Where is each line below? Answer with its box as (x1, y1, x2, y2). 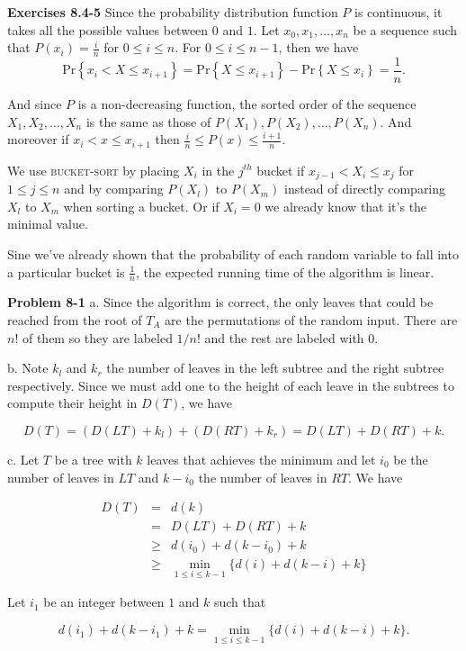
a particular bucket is (7, 262, 125, 281)
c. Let (7, 449, 40, 468)
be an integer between (43, 592, 165, 611)
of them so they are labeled (22, 328, 173, 347)
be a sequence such (353, 20, 458, 39)
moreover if (7, 130, 69, 149)
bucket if (256, 160, 305, 179)
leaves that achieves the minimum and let (147, 449, 376, 468)
